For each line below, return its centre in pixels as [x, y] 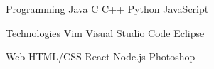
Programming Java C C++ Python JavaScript [107, 9]
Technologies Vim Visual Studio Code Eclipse [105, 32]
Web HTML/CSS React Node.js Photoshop [101, 57]
